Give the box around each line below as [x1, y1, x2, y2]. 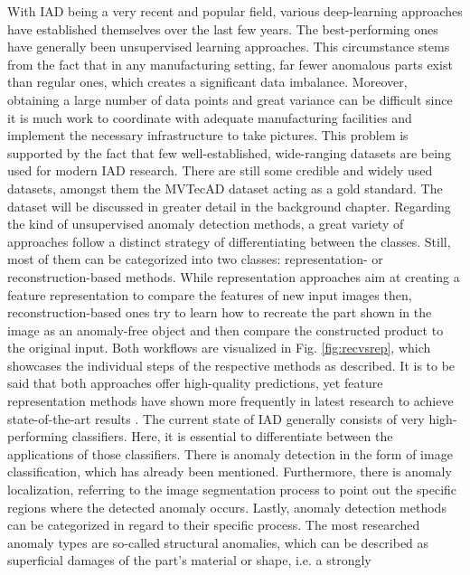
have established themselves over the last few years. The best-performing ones [7, 19, 438, 38]
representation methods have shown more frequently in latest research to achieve [7, 391, 454, 410]
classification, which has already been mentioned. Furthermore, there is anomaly [7, 462, 452, 481]
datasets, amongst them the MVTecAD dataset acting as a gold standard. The [7, 178, 443, 197]
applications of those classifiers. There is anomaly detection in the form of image [7, 444, 453, 463]
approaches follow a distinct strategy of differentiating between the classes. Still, [7, 231, 451, 250]
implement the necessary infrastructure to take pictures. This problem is [7, 126, 409, 145]
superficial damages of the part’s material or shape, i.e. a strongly [7, 551, 371, 570]
